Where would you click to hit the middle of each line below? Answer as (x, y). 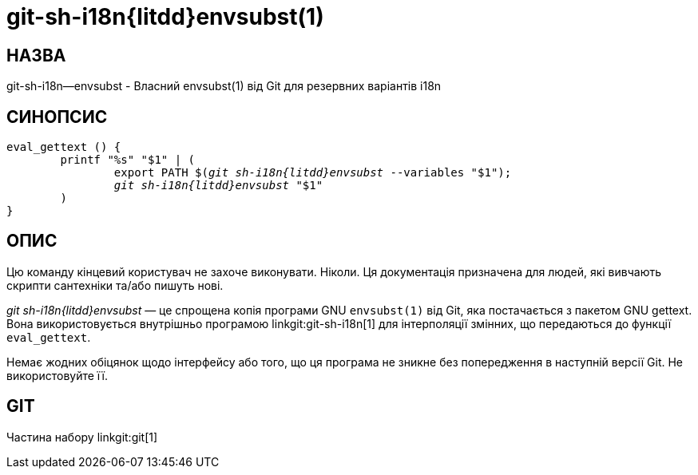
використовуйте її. (57, 375)
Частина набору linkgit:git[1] (82, 437)
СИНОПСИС (57, 117)
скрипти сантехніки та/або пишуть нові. (115, 285)
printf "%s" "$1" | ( (128, 160)
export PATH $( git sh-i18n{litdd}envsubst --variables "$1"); (313, 173)
